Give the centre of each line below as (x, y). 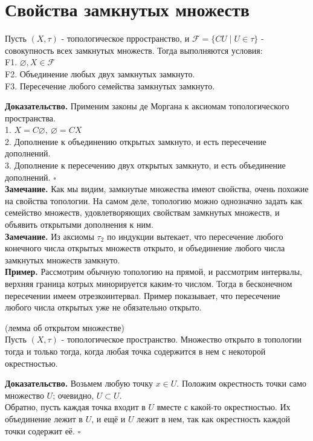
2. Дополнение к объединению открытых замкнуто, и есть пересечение (136, 141)
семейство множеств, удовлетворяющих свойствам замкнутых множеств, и (142, 212)
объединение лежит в (44, 418)
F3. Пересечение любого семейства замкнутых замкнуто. (110, 85)
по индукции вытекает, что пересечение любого (195, 236)
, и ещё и (108, 418)
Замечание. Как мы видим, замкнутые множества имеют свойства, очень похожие (157, 189)
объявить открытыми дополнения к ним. (79, 224)
